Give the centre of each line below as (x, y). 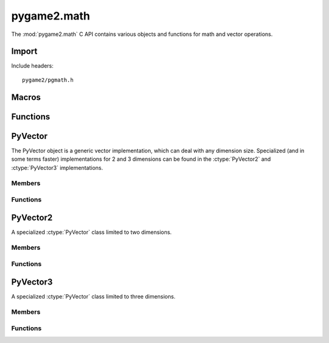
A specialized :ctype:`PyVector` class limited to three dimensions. (94, 296)
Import (24, 51)
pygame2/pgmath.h (48, 80)
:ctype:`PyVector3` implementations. (57, 168)
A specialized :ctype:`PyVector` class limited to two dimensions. (91, 232)
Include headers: (33, 66)
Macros (26, 97)
